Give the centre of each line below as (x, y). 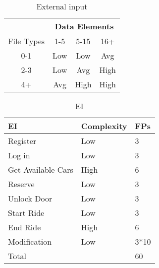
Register (22, 141)
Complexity (104, 126)
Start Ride (26, 213)
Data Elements (84, 26)
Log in (19, 155)
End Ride (25, 227)
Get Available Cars (41, 169)
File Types (26, 41)
